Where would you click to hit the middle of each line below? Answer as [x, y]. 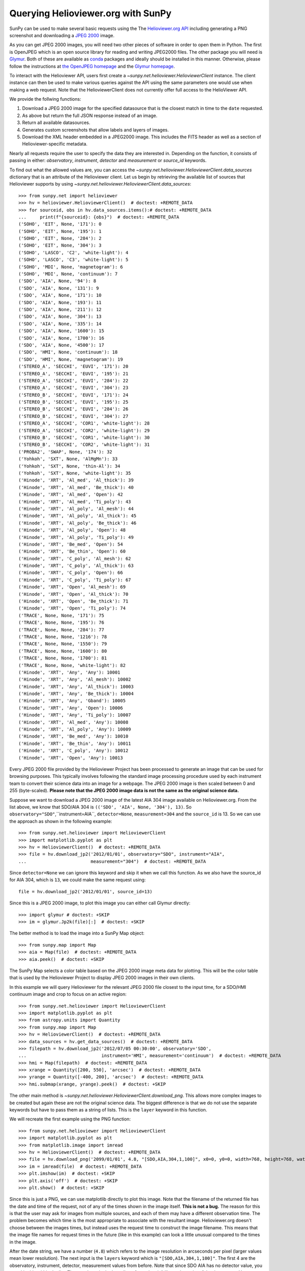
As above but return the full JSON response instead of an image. [90, 115]
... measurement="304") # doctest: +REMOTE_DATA [112, 861]
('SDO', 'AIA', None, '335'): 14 [60, 324]
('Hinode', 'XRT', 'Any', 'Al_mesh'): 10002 [75, 679]
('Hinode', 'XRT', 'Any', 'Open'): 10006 [71, 708]
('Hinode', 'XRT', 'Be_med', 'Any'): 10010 [73, 736]
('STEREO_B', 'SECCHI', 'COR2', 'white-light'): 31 [84, 445]
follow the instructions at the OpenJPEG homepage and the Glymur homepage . [92, 66]
